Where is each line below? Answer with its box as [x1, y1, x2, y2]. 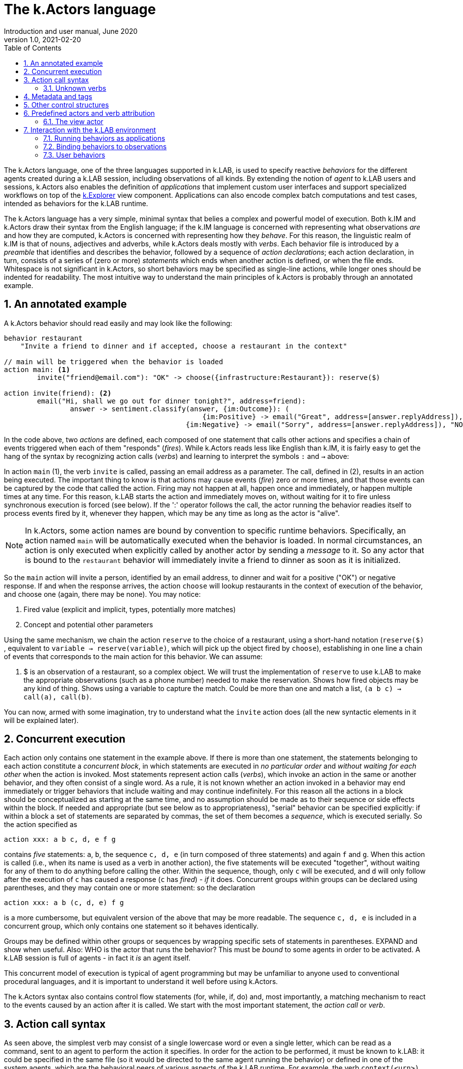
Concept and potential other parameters [24, 620, 153, 629]
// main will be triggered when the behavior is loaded [4, 357, 223, 366]
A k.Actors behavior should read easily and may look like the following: [4, 319, 232, 327]
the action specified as [4, 820, 77, 829]
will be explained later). [4, 716, 79, 724]
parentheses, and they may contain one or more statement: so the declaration [4, 883, 256, 892]
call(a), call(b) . [24, 692, 92, 701]
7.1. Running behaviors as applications [43, 134, 165, 142]
